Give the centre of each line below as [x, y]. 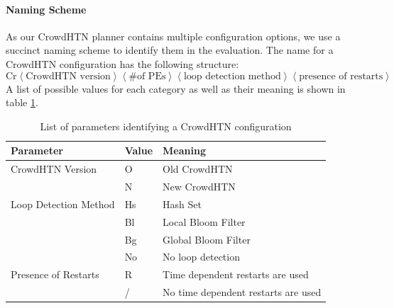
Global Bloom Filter [207, 239]
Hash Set [182, 204]
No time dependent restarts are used [242, 292]
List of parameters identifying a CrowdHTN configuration [166, 126]
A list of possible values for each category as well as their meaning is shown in [176, 88]
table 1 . [22, 102]
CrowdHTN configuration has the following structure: [122, 63]
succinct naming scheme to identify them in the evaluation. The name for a [170, 50]
